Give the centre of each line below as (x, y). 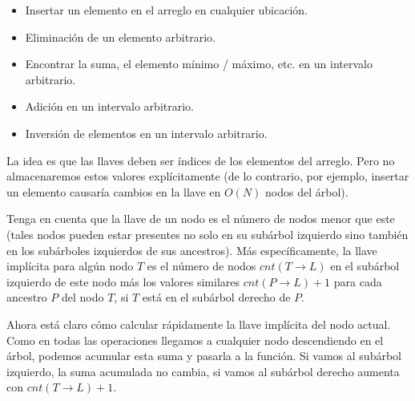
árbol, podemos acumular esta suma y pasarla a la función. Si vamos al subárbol (204, 356)
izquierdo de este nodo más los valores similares (123, 281)
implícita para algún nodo (70, 266)
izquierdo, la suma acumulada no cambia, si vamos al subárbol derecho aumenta (203, 371)
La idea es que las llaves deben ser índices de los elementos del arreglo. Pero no (201, 160)
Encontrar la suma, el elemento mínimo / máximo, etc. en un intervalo (199, 64)
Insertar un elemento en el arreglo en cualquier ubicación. (167, 10)
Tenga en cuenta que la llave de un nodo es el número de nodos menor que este (201, 219)
